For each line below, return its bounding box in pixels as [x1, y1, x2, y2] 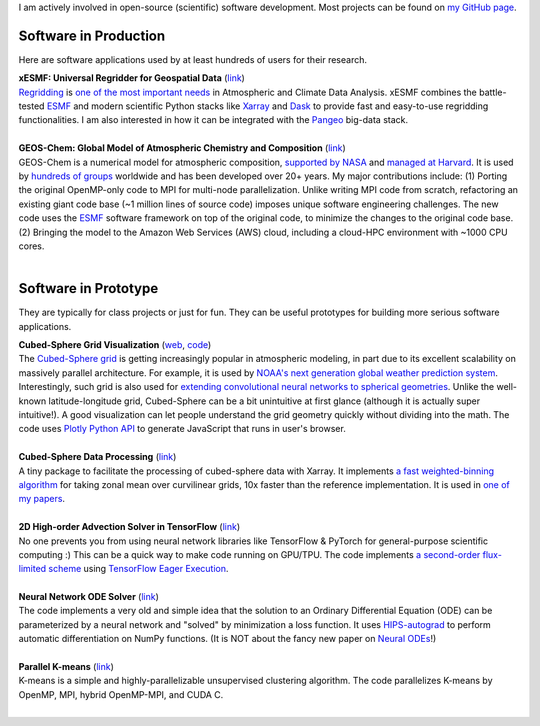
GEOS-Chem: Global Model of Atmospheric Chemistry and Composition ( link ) [18, 142, 347, 154]
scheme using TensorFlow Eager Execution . [48, 563, 229, 575]
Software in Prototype [18, 280, 159, 297]
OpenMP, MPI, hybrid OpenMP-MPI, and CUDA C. [18, 688, 224, 700]
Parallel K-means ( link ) [18, 661, 115, 673]
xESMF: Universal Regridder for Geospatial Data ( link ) [18, 72, 245, 84]
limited [18, 563, 47, 575]
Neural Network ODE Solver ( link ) [18, 591, 160, 603]
